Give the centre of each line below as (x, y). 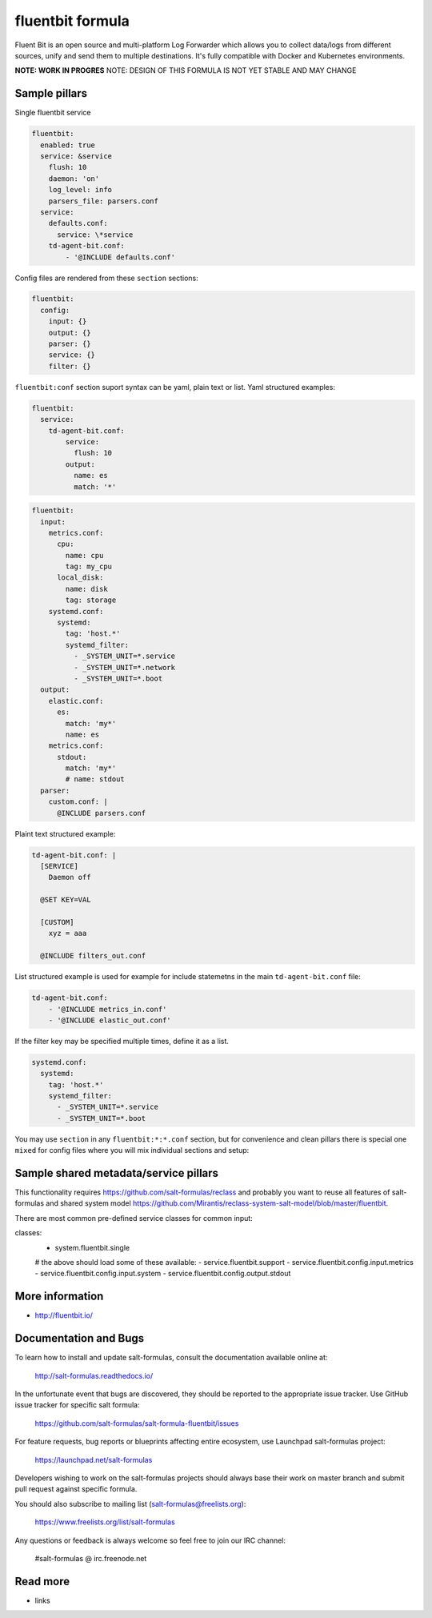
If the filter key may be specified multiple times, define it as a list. (122, 1041)
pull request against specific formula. (76, 1489)
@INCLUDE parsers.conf (102, 813)
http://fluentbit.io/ (64, 1315)
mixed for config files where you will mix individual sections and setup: (132, 1150)
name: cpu (84, 555)
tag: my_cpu (88, 567)
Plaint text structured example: (65, 833)
